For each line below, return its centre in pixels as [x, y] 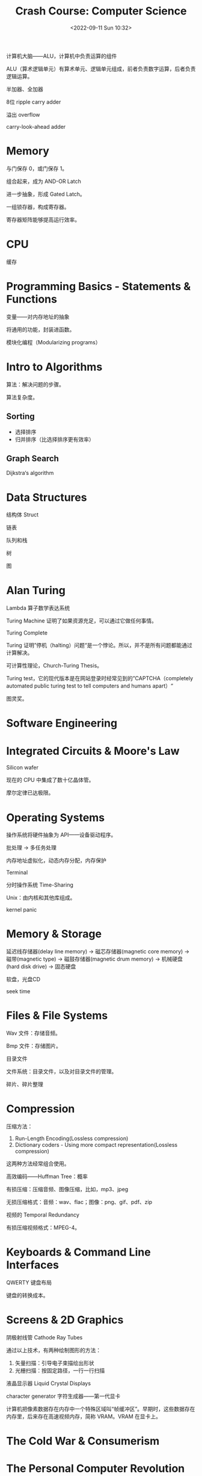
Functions [32, 299]
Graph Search [32, 458]
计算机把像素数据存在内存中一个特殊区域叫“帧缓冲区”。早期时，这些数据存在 [101, 1409]
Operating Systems [56, 817]
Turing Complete [27, 633]
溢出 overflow [23, 114]
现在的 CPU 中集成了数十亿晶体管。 [50, 780]
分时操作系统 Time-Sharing [40, 885]
